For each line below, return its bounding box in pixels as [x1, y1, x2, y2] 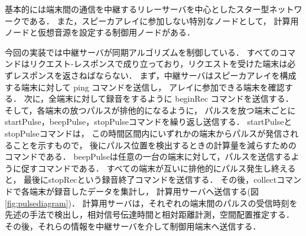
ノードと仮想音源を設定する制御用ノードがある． [5, 26, 195, 38]
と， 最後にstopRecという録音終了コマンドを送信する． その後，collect [5, 173, 277, 186]
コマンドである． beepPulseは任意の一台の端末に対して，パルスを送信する [5, 150, 291, 163]
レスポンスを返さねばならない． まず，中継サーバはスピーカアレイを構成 [12, 69, 297, 81]
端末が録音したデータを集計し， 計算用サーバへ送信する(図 [29, 185, 259, 197]
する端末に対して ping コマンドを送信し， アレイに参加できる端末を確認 [5, 80, 285, 93]
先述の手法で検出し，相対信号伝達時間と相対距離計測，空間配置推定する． [5, 208, 294, 221]
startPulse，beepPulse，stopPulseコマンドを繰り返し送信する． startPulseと [5, 115, 292, 128]
